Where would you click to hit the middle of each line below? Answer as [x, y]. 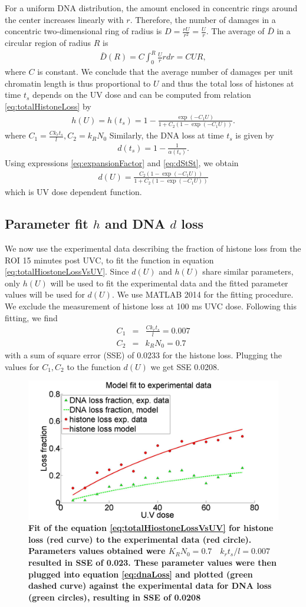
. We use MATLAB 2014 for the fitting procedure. [203, 294]
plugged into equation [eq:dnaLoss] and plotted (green [141, 574]
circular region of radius [48, 43]
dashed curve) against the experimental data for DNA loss [150, 585]
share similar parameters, [248, 271]
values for [22, 366]
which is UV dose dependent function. [73, 192]
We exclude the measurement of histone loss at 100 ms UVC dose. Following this [151, 306]
